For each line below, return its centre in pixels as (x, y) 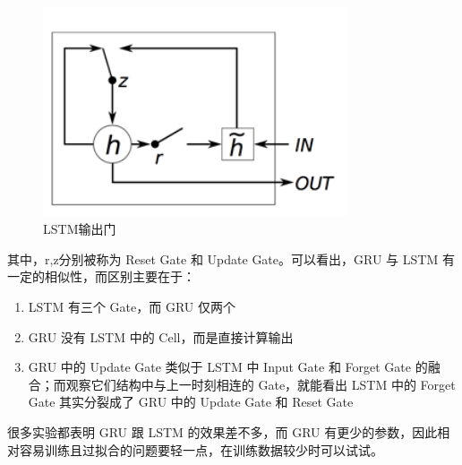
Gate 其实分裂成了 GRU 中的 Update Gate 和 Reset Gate (191, 402)
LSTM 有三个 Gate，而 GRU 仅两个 (132, 306)
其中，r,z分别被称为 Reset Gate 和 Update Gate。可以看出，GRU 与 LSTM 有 (231, 258)
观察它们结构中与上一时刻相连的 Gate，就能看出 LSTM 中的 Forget (261, 384)
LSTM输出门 (80, 229)
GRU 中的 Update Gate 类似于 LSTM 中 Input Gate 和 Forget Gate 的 (228, 367)
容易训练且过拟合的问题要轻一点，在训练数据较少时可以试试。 (201, 449)
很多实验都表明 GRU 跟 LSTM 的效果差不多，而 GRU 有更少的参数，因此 (222, 431)
